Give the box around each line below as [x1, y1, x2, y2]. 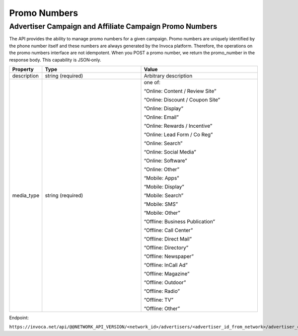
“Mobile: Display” [144, 183, 185, 190]
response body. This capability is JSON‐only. [9, 57, 101, 63]
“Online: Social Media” [144, 148, 196, 155]
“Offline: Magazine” [144, 270, 190, 277]
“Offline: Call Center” [144, 227, 193, 234]
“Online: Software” [144, 157, 187, 164]
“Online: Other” [144, 166, 180, 172]
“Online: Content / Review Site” [144, 87, 217, 94]
